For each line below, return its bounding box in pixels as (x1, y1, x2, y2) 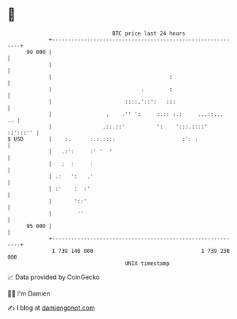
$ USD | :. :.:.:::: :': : (7, 135, 199, 143)
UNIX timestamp (124, 259, 170, 267)
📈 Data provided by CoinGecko (7, 273, 100, 281)
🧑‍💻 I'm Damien (7, 289, 51, 298)
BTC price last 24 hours (112, 30, 186, 37)
